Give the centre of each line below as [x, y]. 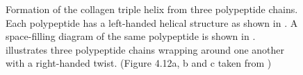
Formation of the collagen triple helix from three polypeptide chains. [152, 9]
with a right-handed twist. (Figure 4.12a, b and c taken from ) [139, 63]
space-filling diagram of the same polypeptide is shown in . [131, 36]
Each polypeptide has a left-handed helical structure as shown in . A [152, 22]
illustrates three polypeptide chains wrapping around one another [145, 49]
